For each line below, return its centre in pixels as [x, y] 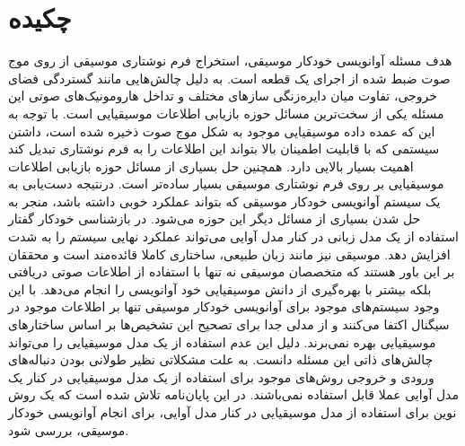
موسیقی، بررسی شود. [69, 429]
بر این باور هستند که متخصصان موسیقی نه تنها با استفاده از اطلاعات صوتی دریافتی [232, 271]
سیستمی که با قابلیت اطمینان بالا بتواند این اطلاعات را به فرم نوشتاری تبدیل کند [224, 149]
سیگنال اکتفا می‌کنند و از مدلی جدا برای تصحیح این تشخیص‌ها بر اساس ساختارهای [229, 324]
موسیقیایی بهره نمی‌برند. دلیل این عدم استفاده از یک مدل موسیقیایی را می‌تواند [222, 341]
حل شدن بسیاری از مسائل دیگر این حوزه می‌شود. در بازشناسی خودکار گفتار [215, 219]
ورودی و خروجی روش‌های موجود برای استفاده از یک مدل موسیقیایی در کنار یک [221, 376]
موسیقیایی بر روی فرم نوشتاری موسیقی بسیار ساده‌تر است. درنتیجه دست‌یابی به [226, 184]
